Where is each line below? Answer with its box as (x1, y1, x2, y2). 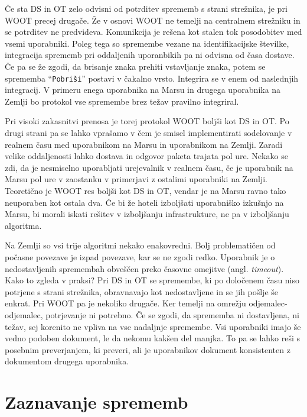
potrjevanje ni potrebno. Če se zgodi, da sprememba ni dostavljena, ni (45, 308, 299, 321)
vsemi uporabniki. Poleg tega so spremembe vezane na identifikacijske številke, (5, 37, 289, 49)
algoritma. (5, 219, 42, 231)
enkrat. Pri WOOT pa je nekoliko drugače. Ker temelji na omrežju (5, 297, 246, 309)
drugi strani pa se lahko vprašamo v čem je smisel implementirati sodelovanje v (5, 127, 292, 138)
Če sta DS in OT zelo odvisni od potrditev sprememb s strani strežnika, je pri (5, 2, 288, 14)
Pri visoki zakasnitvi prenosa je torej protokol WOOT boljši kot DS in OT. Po (5, 115, 289, 127)
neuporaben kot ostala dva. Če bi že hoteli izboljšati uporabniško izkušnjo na (5, 196, 284, 208)
